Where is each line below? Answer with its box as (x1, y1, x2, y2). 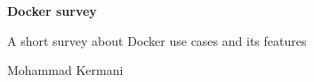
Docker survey (7, 2, 97, 19)
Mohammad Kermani (7, 61, 124, 79)
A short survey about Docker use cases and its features (7, 31, 307, 49)
